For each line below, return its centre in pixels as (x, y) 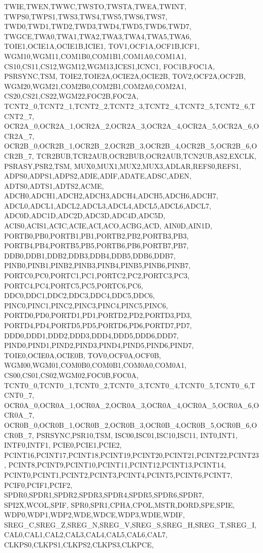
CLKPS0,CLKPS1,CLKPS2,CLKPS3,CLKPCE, (79, 545)
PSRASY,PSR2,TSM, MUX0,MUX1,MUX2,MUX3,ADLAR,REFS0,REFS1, (123, 166)
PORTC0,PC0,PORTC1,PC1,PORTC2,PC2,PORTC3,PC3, (97, 275)
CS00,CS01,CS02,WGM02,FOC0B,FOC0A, (71, 375)
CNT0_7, (19, 395)
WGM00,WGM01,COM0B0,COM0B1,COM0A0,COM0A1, (95, 365)
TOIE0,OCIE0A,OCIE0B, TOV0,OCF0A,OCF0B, (83, 355)
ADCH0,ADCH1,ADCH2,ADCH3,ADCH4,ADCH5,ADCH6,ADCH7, (111, 196)
